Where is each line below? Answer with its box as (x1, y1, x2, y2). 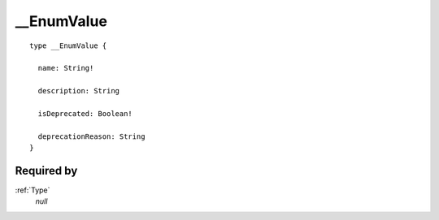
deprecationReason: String (37, 132, 146, 141)
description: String (37, 86, 120, 96)
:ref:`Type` (15, 185, 50, 195)
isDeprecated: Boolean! (37, 109, 133, 118)
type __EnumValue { (29, 41, 107, 50)
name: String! (37, 63, 94, 73)
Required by (15, 163, 78, 178)
